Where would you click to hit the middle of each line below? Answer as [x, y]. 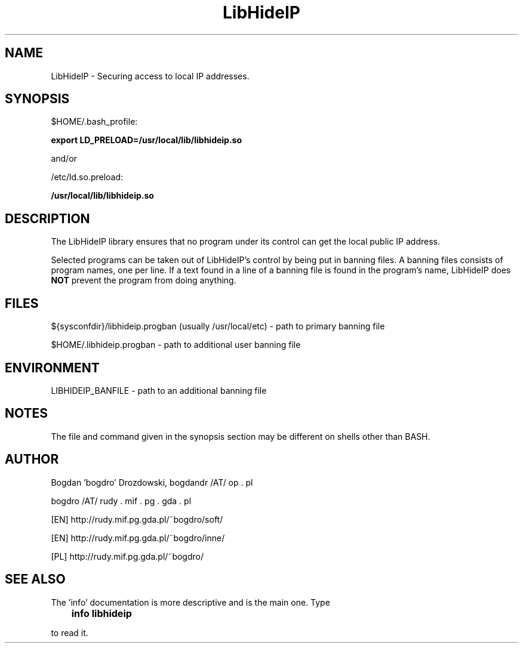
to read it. [70, 632]
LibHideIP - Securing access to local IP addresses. [150, 76]
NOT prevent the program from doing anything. [144, 280]
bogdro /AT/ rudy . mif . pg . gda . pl [121, 501]
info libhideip [101, 613]
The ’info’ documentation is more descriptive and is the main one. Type [190, 602]
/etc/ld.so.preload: [87, 177]
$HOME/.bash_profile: [94, 122]
